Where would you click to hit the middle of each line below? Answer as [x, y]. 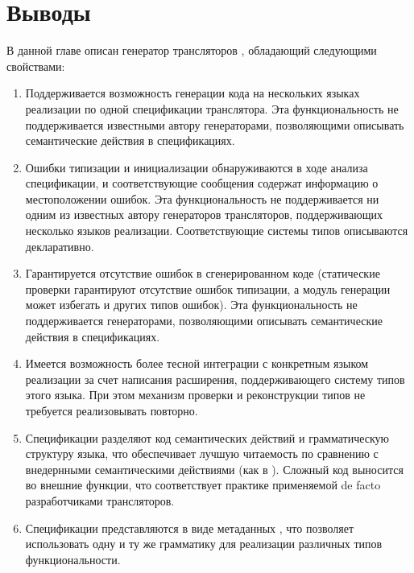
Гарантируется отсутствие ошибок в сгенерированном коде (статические [203, 273]
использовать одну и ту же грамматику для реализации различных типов [204, 544]
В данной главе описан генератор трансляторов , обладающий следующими [192, 50]
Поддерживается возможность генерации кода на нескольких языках [193, 93]
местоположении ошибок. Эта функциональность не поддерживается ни [202, 198]
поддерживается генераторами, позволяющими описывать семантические [204, 321]
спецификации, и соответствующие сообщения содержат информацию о [202, 183]
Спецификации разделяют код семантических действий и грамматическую [207, 437]
